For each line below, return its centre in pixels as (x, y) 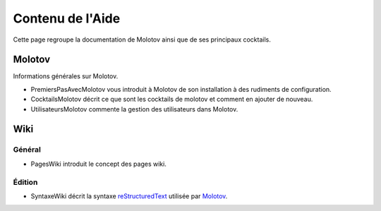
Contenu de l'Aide (67, 18)
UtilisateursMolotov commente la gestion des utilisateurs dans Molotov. (134, 109)
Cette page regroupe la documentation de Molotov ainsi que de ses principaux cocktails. (142, 40)
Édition (25, 182)
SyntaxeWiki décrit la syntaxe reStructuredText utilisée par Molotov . (129, 196)
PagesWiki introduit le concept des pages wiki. (99, 164)
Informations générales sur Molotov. (66, 76)
